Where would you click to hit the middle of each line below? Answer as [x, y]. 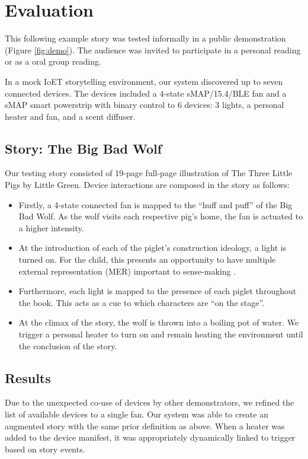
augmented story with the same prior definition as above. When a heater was [145, 425]
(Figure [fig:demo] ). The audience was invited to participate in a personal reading [153, 50]
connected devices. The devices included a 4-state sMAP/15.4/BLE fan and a [146, 93]
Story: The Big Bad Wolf [84, 148]
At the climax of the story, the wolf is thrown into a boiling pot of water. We [159, 322]
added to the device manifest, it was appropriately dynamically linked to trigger [150, 437]
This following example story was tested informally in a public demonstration [145, 38]
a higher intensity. [51, 227]
